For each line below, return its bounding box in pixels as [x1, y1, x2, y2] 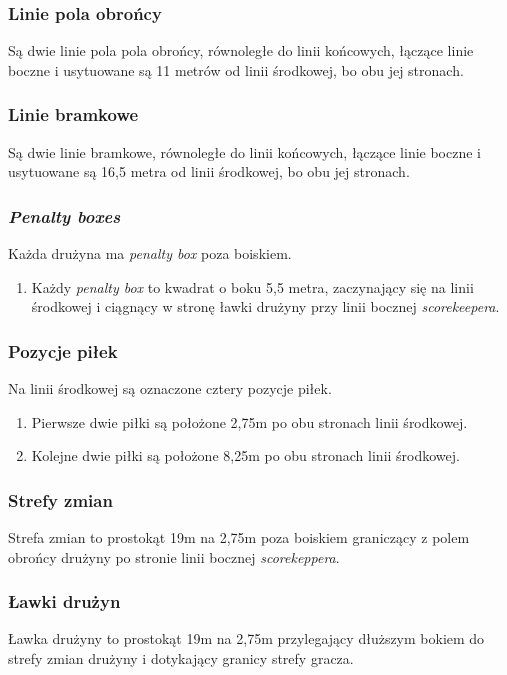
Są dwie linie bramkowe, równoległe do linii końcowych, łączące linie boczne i [8, 141, 482, 162]
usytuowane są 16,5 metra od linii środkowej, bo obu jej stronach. [8, 161, 410, 182]
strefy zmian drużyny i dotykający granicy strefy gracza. [8, 648, 354, 669]
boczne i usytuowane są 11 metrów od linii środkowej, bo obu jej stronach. [8, 59, 464, 80]
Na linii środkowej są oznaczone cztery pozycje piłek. [8, 378, 332, 399]
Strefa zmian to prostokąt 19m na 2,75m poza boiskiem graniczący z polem [8, 527, 470, 548]
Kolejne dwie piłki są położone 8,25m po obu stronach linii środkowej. [31, 445, 460, 466]
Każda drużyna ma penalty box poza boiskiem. [8, 243, 292, 264]
